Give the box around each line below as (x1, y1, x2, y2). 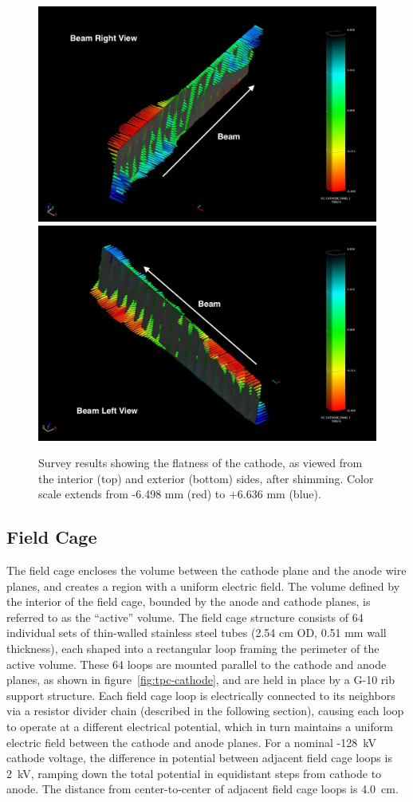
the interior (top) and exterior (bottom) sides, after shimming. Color (38, 470, 374, 486)
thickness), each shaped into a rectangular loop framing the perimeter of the (6, 640, 380, 657)
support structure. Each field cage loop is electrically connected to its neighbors (6, 686, 395, 703)
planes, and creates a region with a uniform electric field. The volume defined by (6, 577, 400, 594)
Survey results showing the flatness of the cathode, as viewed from (38, 454, 363, 471)
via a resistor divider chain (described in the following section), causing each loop (6, 702, 404, 719)
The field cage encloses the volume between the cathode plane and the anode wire (6, 562, 407, 579)
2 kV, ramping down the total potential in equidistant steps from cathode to (6, 765, 382, 781)
